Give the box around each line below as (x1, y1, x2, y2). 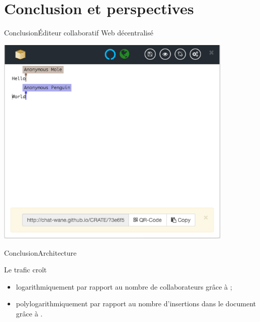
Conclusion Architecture (4, 247, 77, 258)
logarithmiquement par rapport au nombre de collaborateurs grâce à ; (16, 281, 232, 292)
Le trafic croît (4, 264, 47, 275)
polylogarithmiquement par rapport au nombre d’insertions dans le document (16, 298, 256, 309)
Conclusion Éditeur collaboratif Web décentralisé (4, 27, 153, 38)
